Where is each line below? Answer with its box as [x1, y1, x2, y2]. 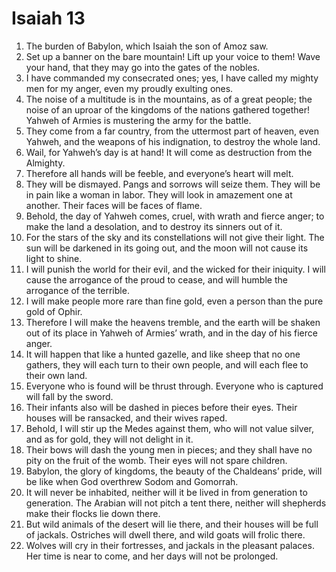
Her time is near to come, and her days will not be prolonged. [25, 550, 279, 562]
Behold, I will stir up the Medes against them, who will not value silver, [25, 422, 314, 434]
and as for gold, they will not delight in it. [25, 433, 194, 445]
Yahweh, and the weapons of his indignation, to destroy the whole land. [25, 135, 321, 147]
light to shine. [25, 252, 83, 264]
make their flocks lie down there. [25, 507, 161, 519]
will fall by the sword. [25, 390, 114, 402]
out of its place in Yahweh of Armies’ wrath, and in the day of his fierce [25, 327, 318, 339]
